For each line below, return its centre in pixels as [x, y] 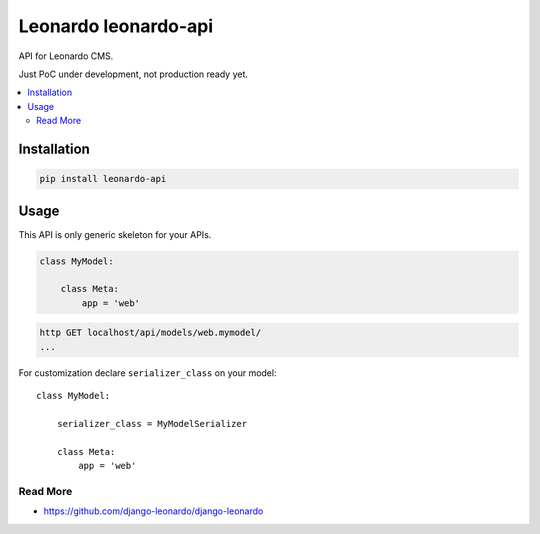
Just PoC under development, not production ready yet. [133, 74]
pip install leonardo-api [103, 179]
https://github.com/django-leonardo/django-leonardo [153, 511]
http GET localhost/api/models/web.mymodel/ [150, 333]
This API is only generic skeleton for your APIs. [115, 234]
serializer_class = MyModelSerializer [152, 423]
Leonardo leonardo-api [116, 26]
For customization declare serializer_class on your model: [147, 372]
